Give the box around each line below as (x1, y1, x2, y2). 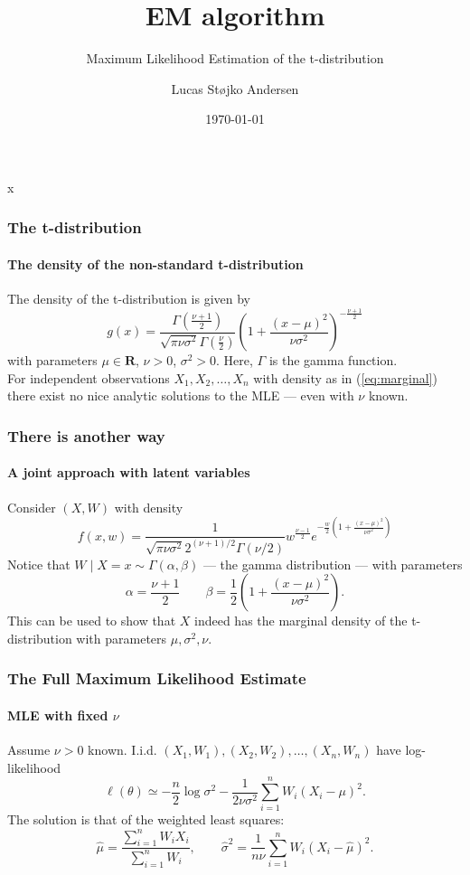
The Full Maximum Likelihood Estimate (7, 667, 306, 690)
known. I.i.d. (88, 740, 157, 759)
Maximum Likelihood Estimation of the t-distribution (86, 49, 384, 68)
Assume (7, 740, 51, 759)
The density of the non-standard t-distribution (7, 254, 304, 273)
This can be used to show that (7, 611, 176, 630)
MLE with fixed (7, 705, 108, 724)
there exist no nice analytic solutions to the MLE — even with (7, 386, 354, 405)
